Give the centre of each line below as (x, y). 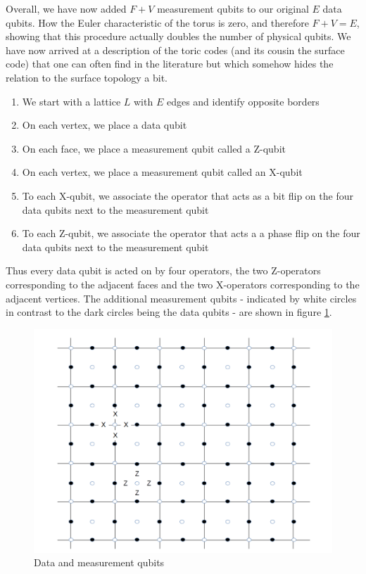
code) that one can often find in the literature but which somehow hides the (170, 64)
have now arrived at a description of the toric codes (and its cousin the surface (175, 50)
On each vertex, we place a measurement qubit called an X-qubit (162, 172)
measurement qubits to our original (233, 8)
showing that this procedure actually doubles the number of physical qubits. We (178, 36)
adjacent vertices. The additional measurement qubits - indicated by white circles (181, 298)
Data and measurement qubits (99, 562)
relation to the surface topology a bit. (87, 77)
